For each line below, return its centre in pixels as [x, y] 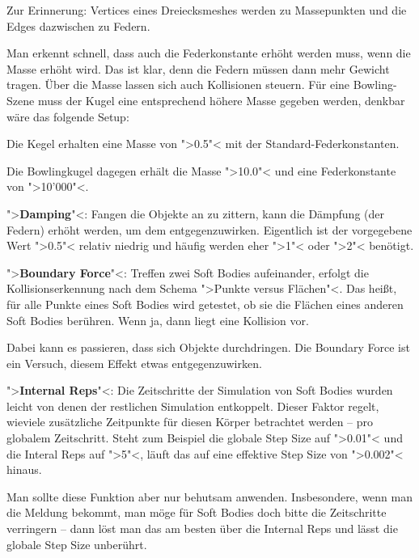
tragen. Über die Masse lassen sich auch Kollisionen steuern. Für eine [178, 85]
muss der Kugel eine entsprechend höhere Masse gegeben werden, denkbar [221, 100]
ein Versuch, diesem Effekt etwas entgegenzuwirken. [134, 363]
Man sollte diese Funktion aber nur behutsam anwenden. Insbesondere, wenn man [209, 496]
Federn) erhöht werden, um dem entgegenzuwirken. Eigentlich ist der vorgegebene [209, 229]
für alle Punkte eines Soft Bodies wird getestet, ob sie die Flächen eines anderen [205, 304]
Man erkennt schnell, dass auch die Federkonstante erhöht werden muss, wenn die [209, 53]
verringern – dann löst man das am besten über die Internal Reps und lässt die [202, 528]
